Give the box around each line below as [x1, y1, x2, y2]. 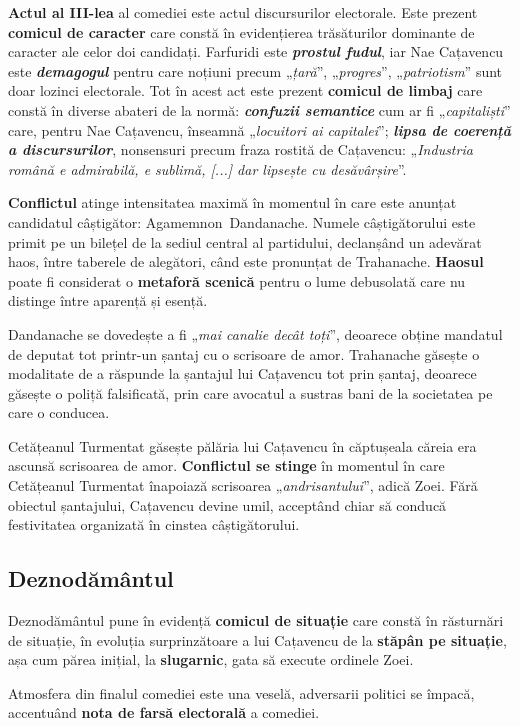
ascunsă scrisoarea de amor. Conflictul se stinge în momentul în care [8, 455, 445, 476]
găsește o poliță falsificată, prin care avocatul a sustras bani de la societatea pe [8, 382, 493, 403]
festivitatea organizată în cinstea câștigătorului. [8, 514, 300, 535]
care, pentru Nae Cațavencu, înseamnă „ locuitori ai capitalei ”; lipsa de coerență [8, 119, 512, 140]
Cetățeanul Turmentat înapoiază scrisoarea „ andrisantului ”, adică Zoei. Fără [8, 475, 478, 496]
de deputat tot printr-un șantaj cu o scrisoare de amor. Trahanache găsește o [8, 343, 480, 364]
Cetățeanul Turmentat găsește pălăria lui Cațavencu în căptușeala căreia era [8, 435, 477, 456]
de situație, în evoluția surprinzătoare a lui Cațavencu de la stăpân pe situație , [8, 629, 507, 650]
